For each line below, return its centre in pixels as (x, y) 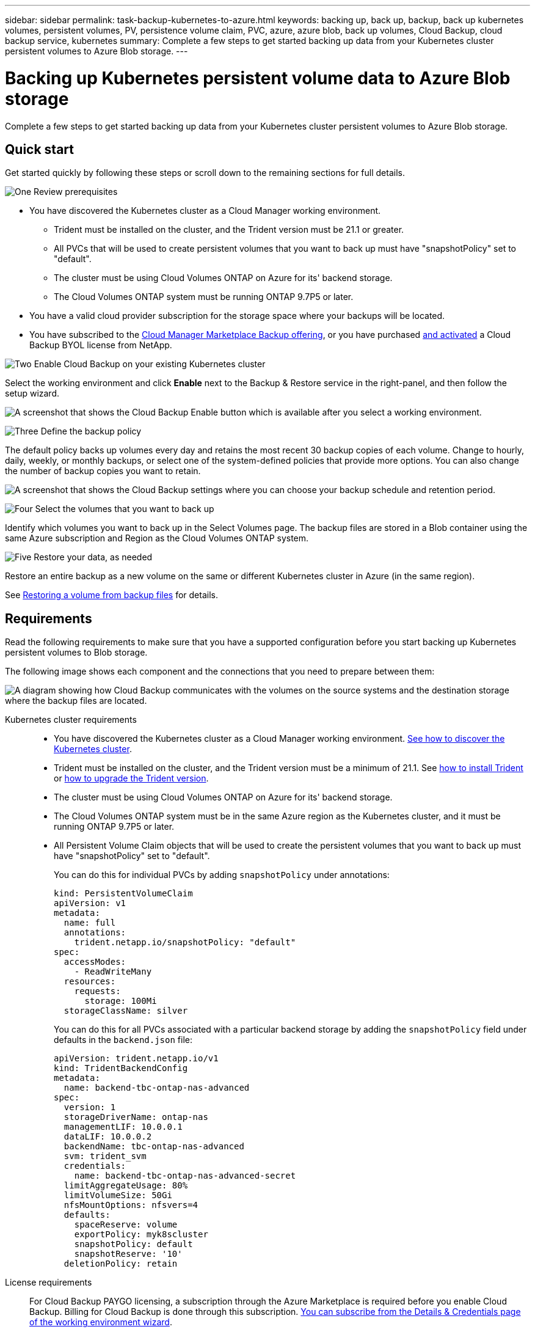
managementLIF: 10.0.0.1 (123, 1127)
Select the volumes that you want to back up (125, 509)
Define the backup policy (91, 431)
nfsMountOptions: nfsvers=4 (131, 1205)
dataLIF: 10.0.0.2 (108, 1137)
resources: (90, 982)
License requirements (49, 1283)
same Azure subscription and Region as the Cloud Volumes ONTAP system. (157, 538)
